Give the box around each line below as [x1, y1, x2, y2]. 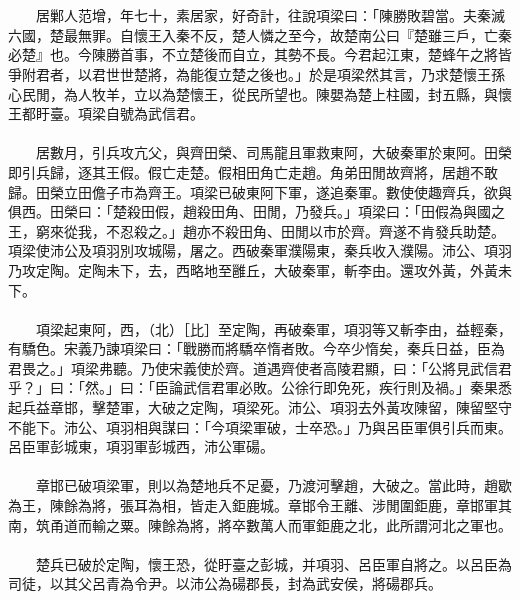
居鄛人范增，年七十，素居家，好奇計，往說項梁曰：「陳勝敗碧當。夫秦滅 [35, 5, 505, 26]
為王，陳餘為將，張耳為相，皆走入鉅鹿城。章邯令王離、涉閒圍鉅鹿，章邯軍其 [8, 495, 512, 516]
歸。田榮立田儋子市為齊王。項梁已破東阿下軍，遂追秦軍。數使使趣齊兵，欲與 [8, 181, 512, 202]
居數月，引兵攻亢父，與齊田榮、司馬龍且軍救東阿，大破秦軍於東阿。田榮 [35, 142, 512, 163]
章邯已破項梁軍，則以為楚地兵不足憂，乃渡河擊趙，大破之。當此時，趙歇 [35, 475, 512, 496]
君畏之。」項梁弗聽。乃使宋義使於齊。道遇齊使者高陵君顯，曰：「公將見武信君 [8, 357, 512, 378]
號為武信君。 [119, 103, 204, 124]
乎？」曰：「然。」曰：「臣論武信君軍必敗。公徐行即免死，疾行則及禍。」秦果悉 [8, 377, 512, 398]
